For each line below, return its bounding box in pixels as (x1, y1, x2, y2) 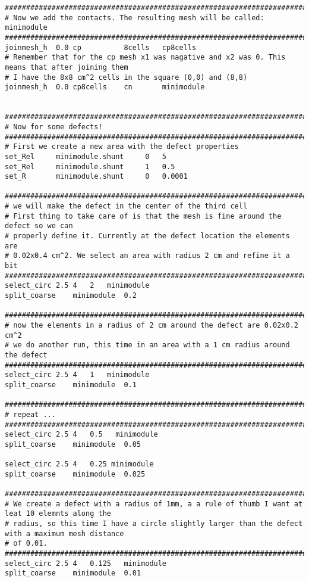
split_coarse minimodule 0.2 (5, 291, 137, 300)
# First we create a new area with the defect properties (5, 142, 239, 151)
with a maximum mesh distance (5, 529, 124, 538)
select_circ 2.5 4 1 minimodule (5, 371, 150, 379)
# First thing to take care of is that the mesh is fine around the (5, 211, 282, 220)
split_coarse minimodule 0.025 (5, 469, 146, 478)
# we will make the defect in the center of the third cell (5, 202, 248, 211)
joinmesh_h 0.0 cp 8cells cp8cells (5, 43, 197, 52)
